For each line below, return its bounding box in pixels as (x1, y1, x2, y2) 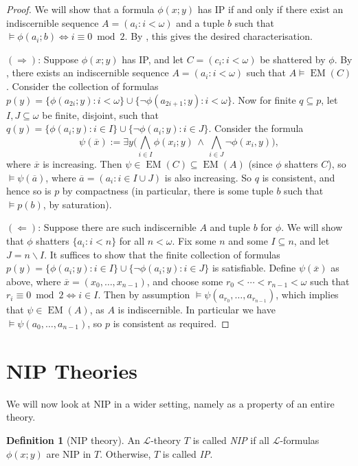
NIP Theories (6, 356, 137, 384)
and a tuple (176, 15, 225, 30)
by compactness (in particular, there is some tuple (62, 184, 273, 198)
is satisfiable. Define (212, 260, 296, 275)
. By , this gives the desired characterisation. (124, 29, 313, 43)
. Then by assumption (98, 287, 190, 302)
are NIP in (46, 446, 91, 461)
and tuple (210, 220, 250, 234)
